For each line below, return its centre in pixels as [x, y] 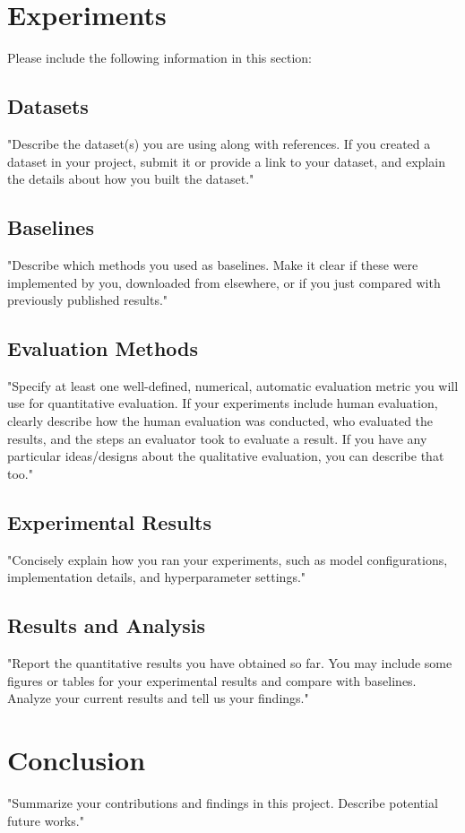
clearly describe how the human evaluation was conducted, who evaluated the [220, 421]
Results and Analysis [107, 625]
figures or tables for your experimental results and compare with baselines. [212, 680]
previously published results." [88, 300]
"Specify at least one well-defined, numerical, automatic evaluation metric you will [233, 385]
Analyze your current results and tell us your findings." [158, 698]
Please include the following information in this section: [159, 58]
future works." [46, 820]
